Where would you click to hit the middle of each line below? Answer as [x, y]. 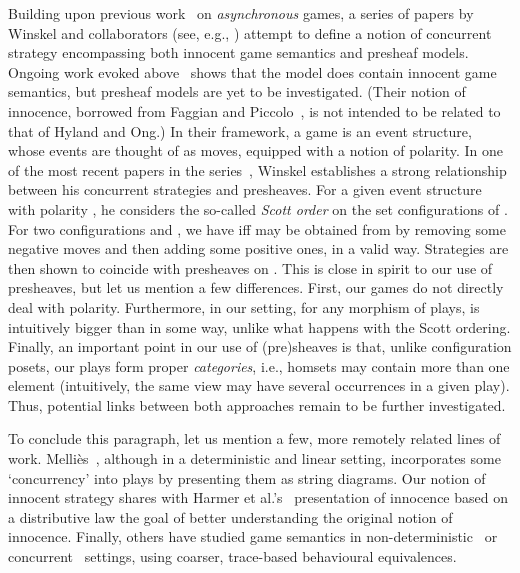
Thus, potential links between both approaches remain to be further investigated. [257, 404]
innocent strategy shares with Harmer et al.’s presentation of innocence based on [258, 497]
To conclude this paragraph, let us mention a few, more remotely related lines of [254, 438]
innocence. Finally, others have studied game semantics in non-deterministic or [253, 536]
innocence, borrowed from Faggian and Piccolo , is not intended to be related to [254, 110]
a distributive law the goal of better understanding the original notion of [230, 516]
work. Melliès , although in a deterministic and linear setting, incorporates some [254, 458]
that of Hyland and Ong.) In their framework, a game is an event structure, [240, 130]
